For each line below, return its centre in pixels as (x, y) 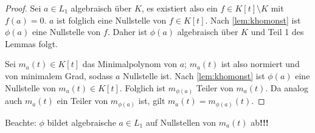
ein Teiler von (82, 101)
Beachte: (21, 122)
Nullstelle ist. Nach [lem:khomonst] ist (194, 75)
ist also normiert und (261, 64)
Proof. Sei (23, 8)
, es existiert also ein (179, 8)
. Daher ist (127, 32)
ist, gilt (152, 101)
